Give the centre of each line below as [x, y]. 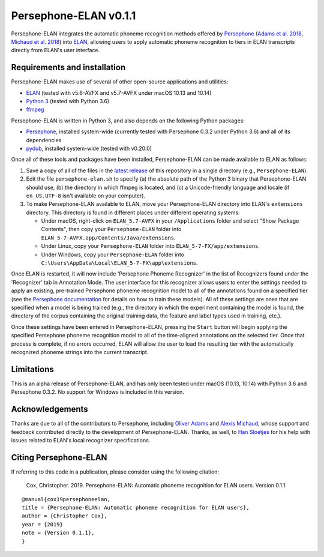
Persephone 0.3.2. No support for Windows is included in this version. [97, 392]
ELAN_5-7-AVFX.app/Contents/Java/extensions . [109, 238]
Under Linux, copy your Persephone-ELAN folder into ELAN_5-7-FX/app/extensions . [151, 246]
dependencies [44, 140]
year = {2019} [42, 524]
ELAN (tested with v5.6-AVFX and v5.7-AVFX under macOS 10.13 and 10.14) [119, 92]
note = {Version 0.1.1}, [58, 533]
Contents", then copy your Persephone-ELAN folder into [111, 229]
